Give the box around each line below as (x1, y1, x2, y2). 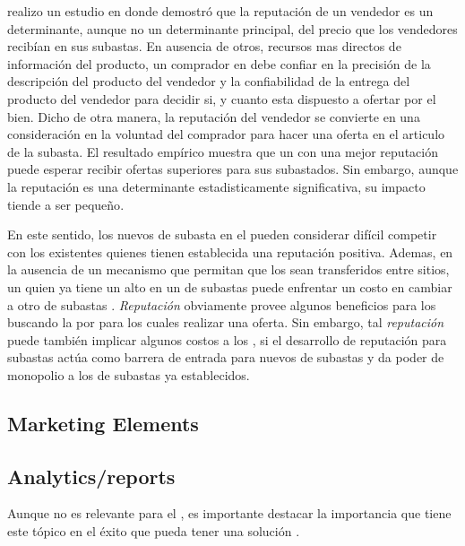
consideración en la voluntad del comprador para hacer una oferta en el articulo (7, 125, 445, 143)
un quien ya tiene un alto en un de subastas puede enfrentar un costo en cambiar (7, 277, 452, 296)
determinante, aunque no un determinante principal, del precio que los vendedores (7, 19, 458, 38)
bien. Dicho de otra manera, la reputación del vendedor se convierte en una (7, 107, 420, 126)
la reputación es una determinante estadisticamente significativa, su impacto (7, 177, 426, 195)
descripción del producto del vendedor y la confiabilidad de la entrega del (7, 72, 410, 91)
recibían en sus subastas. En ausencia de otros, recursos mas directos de (7, 37, 401, 56)
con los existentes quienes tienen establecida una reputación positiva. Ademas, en (7, 242, 453, 261)
